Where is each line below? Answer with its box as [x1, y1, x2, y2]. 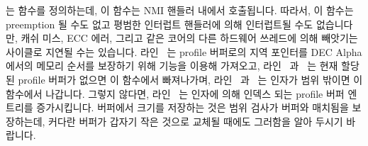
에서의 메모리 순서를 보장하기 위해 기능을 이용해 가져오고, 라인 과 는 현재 [6, 58, 338, 73]
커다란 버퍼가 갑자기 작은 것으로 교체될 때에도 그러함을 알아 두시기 [48, 113, 343, 128]
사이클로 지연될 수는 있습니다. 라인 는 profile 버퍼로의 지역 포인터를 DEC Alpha [6, 44, 362, 59]
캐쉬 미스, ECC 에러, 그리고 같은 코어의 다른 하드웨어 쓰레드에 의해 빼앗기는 [21, 30, 358, 45]
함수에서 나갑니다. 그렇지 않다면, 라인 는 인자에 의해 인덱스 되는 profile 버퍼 [6, 86, 345, 101]
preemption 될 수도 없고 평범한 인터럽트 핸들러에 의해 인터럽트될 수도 [6, 16, 313, 31]
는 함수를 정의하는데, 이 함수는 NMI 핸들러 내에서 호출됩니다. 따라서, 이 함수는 [6, 3, 354, 17]
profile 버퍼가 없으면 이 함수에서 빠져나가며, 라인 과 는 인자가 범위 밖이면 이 [18, 72, 363, 86]
